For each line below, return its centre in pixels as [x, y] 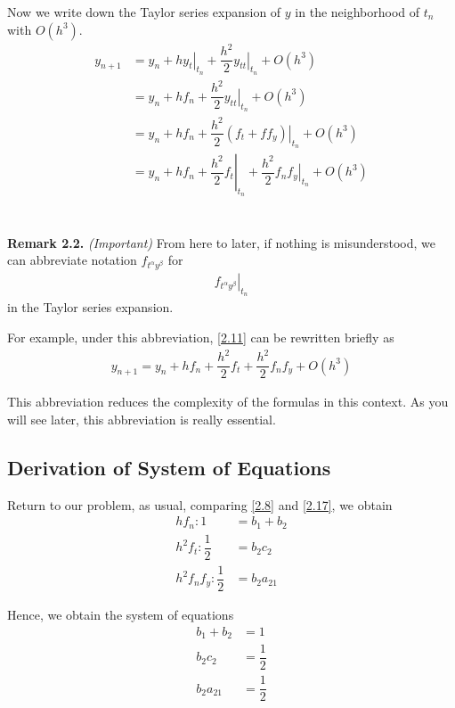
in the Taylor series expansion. [90, 307]
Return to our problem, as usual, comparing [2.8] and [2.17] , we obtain [200, 504]
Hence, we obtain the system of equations [121, 614]
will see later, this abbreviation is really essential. [142, 419]
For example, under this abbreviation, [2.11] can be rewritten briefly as [201, 338]
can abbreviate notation [72, 260]
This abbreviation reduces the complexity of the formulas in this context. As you [228, 402]
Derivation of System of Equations [169, 467]
